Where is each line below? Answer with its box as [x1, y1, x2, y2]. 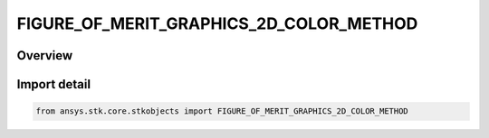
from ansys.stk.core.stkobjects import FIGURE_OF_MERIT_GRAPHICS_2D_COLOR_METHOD [35, 106, 409, 116]
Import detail [16, 77, 91, 92]
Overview [16, 48, 73, 63]
